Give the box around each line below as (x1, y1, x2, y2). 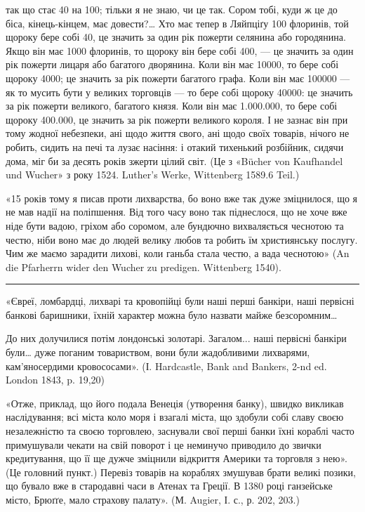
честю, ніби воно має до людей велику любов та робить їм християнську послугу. (6, 232, 358, 247)
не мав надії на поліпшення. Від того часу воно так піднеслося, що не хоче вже (6, 204, 347, 219)
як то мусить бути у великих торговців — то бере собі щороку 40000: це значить (6, 84, 353, 99)
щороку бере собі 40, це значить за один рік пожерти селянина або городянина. (6, 29, 346, 44)
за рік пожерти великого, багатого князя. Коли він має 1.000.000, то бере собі (6, 98, 338, 113)
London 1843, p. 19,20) (6, 372, 105, 387)
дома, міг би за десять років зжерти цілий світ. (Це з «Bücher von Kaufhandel (6, 153, 343, 168)
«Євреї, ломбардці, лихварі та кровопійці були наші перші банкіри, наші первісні (6, 294, 354, 308)
